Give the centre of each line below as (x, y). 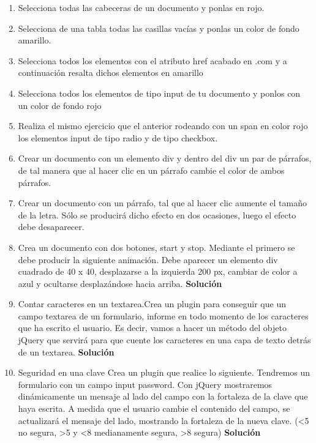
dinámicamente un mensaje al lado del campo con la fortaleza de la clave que (163, 396)
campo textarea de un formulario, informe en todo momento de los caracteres (163, 315)
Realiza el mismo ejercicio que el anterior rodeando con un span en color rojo (163, 126)
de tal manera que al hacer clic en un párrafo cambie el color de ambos (151, 170)
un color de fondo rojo (60, 105)
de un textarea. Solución (66, 352)
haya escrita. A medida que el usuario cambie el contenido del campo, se (154, 408)
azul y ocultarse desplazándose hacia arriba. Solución (120, 283)
